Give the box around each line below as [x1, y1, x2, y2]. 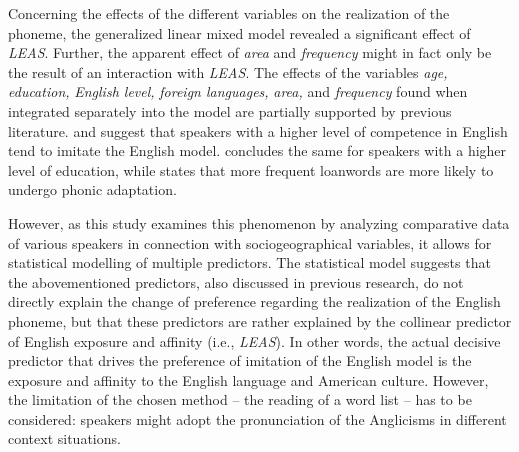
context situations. [8, 428, 121, 449]
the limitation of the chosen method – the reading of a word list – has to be [8, 389, 472, 410]
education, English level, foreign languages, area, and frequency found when [8, 81, 468, 102]
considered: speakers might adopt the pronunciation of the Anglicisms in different [8, 408, 507, 429]
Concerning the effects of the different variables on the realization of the [8, 3, 450, 23]
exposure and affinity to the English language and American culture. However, [8, 369, 489, 390]
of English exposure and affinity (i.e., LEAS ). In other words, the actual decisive [8, 330, 501, 351]
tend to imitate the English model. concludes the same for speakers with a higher [8, 140, 507, 161]
